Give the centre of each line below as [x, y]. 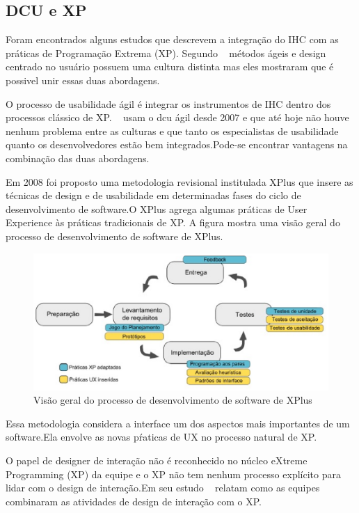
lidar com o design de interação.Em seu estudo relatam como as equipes [163, 488]
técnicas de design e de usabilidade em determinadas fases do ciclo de [153, 195]
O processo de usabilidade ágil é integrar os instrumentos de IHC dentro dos [168, 103]
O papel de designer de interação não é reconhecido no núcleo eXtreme [157, 460]
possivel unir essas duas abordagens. [83, 80]
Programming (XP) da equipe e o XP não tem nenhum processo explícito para [173, 474]
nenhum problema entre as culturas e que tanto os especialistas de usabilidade [172, 131]
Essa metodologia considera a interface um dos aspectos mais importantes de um [178, 423]
